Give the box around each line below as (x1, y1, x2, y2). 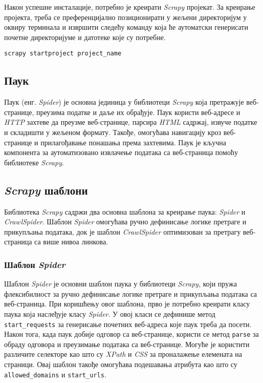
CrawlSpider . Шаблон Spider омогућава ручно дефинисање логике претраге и (4, 216, 247, 227)
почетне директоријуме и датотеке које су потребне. (4, 31, 166, 42)
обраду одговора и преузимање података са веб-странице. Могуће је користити (4, 338, 250, 349)
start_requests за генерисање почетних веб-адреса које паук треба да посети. (4, 318, 252, 329)
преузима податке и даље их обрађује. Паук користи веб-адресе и (36, 106, 240, 117)
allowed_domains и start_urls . (4, 369, 106, 379)
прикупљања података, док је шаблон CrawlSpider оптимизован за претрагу (4, 226, 241, 237)
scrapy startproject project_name (4, 50, 122, 58)
